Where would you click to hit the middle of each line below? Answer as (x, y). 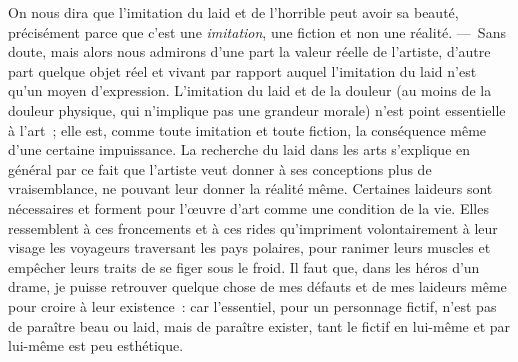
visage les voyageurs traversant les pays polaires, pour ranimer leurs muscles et (249, 247)
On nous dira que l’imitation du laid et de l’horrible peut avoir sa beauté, (233, 12)
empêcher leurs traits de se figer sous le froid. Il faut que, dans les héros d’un (244, 266)
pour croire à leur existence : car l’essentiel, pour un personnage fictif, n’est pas (252, 305)
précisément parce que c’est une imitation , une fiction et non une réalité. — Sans (257, 31)
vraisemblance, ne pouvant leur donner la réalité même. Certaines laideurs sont (250, 188)
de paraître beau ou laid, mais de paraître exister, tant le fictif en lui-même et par (259, 325)
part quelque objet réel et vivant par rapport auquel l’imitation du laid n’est (242, 70)
